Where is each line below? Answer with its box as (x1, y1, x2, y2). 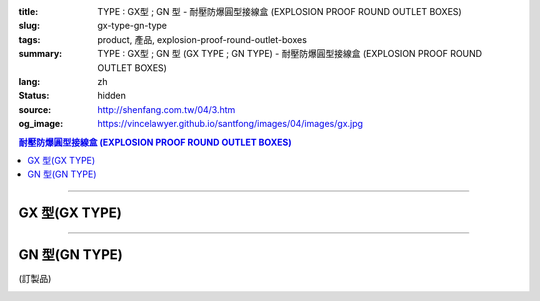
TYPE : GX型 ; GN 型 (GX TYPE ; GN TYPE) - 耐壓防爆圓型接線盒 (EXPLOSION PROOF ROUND (97, 48, 483, 60)
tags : (18, 33, 41, 45)
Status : (18, 90, 50, 102)
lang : (18, 75, 41, 87)
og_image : (18, 118, 64, 130)
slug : (18, 20, 40, 32)
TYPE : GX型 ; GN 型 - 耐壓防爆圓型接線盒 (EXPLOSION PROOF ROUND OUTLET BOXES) (97, 6, 462, 17)
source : (18, 103, 52, 115)
